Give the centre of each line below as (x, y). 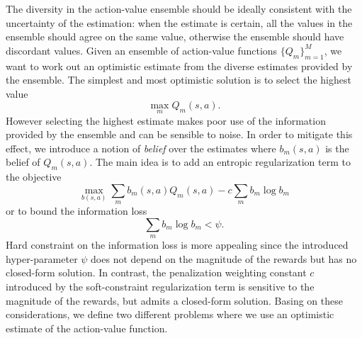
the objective (34, 177)
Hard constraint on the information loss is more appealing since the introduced (177, 245)
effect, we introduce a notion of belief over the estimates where (141, 148)
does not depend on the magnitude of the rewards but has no (224, 258)
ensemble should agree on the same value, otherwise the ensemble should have (175, 36)
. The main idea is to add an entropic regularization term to (220, 162)
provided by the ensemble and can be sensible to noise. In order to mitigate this (179, 134)
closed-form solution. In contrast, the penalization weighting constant (156, 272)
